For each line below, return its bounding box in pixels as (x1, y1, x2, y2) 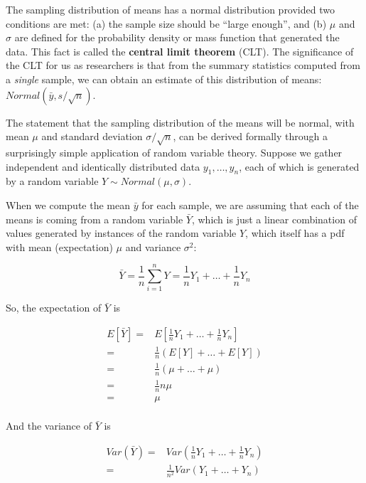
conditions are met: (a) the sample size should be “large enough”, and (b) (6, 16, 327, 31)
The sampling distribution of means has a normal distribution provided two (6, 2, 335, 16)
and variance (125, 239, 181, 254)
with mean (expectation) (6, 239, 113, 254)
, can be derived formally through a (173, 129, 328, 144)
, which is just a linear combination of (191, 211, 357, 226)
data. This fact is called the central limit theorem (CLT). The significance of (6, 43, 354, 58)
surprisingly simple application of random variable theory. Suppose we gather (6, 144, 343, 159)
